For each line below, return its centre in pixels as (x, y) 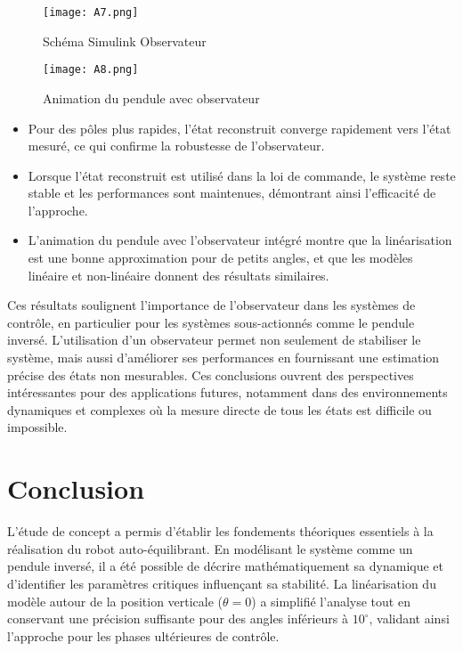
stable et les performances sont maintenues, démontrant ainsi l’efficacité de (232, 193)
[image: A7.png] (91, 12)
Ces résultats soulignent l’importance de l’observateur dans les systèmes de (211, 305)
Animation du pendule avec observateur (151, 98)
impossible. (37, 427)
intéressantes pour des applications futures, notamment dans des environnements (227, 392)
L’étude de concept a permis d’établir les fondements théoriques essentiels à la (220, 531)
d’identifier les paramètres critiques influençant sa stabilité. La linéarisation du (222, 583)
